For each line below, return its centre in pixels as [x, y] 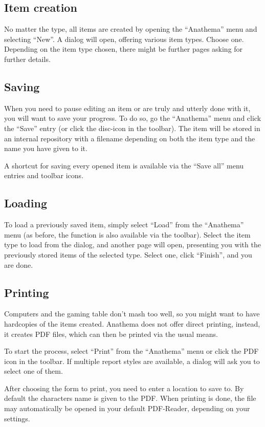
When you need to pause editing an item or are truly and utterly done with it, [127, 108]
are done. [19, 264]
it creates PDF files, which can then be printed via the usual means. [111, 334]
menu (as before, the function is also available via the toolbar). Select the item [127, 234]
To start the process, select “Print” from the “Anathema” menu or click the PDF [131, 351]
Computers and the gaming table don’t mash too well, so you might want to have [132, 314]
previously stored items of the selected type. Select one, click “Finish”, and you [128, 254]
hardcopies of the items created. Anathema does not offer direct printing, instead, [132, 323]
